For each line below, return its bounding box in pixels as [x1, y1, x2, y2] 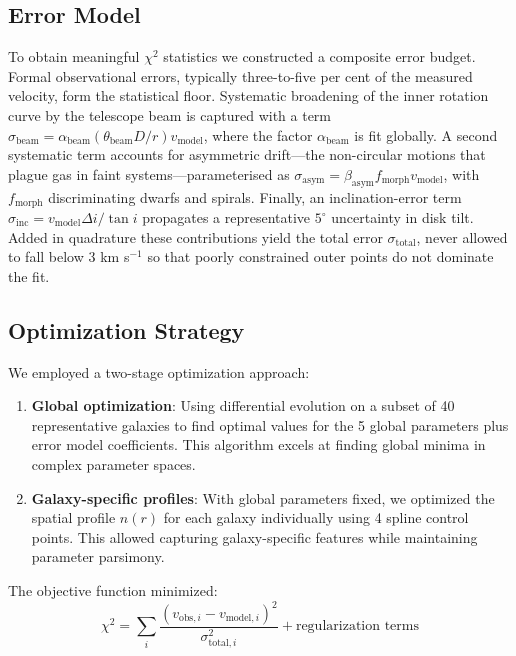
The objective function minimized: [8, 579, 218, 600]
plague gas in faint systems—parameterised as [8, 163, 290, 184]
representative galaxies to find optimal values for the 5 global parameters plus [31, 414, 509, 435]
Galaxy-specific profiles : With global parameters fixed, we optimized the [31, 487, 495, 508]
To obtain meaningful [8, 46, 140, 67]
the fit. [8, 265, 50, 286]
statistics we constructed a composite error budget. [163, 46, 476, 67]
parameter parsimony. [31, 546, 165, 567]
